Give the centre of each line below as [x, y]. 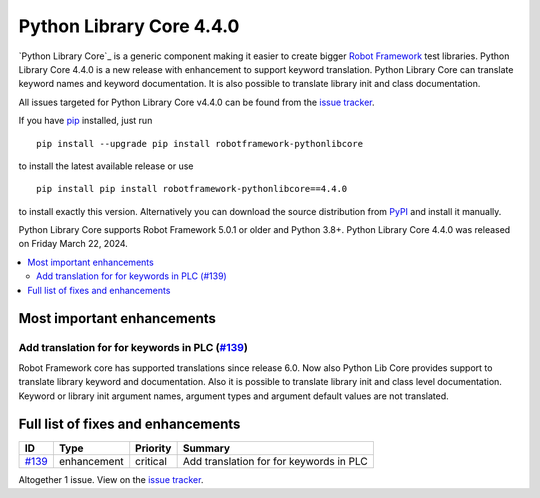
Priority [153, 448]
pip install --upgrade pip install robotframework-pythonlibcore [200, 143]
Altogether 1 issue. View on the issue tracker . [111, 480]
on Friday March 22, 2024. [73, 244]
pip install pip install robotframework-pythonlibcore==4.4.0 [192, 189]
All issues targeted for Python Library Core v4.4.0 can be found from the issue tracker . [196, 102]
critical [151, 462]
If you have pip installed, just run [85, 121]
